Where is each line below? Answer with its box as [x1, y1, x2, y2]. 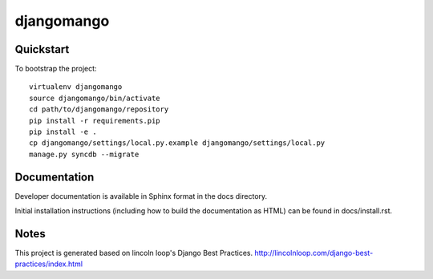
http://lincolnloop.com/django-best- [253, 249, 374, 257]
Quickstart [14, 42, 70, 56]
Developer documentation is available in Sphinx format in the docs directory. [14, 191, 268, 200]
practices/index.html [14, 259, 83, 269]
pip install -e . [29, 127, 97, 136]
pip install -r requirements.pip [29, 116, 160, 125]
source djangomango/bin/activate [29, 93, 160, 103]
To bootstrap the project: [14, 64, 97, 74]
